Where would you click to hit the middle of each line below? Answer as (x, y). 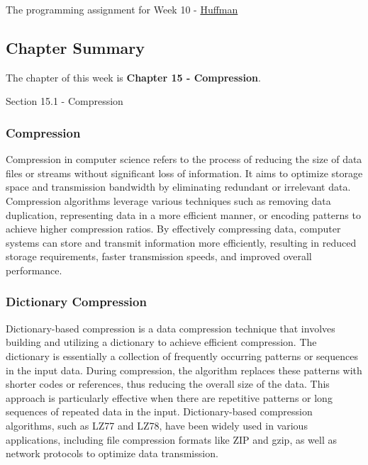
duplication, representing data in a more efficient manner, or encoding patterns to (183, 214)
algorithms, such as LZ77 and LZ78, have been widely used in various (157, 425)
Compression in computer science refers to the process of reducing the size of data (184, 159)
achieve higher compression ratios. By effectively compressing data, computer (173, 229)
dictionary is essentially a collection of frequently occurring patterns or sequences (182, 355)
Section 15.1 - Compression (65, 101)
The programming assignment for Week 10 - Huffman (122, 9)
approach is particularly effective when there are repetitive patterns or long (169, 397)
